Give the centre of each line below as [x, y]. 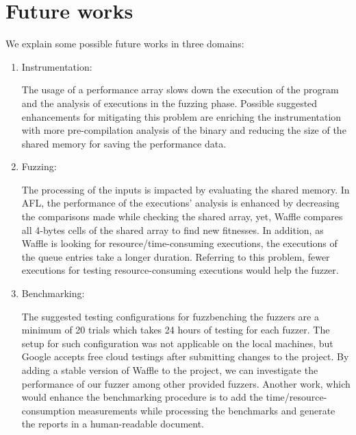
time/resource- [296, 397]
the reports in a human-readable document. [113, 424]
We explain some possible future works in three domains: [125, 44]
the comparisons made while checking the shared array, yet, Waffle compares [182, 216]
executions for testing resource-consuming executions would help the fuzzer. [180, 270]
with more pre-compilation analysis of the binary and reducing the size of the [184, 130]
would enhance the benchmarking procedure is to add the [142, 397]
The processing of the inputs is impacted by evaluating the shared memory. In [186, 189]
